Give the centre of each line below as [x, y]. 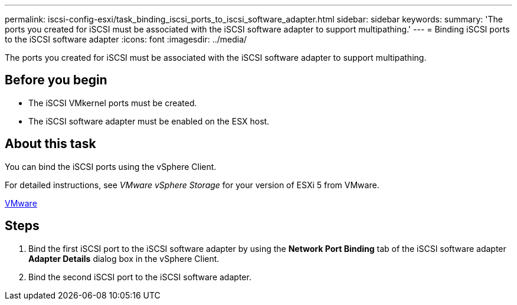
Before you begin [56, 80]
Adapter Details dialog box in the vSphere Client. [124, 258]
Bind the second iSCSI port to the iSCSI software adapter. [140, 277]
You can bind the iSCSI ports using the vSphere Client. [111, 166]
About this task [50, 144]
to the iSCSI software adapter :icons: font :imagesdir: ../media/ [126, 39]
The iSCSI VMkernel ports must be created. [113, 103]
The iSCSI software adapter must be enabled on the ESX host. [149, 121]
